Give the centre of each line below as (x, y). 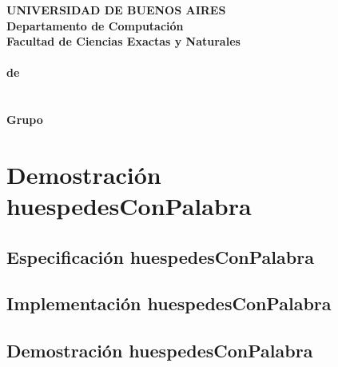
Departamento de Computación (95, 25)
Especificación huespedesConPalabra (160, 256)
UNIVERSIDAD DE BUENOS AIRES (116, 10)
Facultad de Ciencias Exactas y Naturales (123, 41)
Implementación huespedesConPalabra (169, 303)
